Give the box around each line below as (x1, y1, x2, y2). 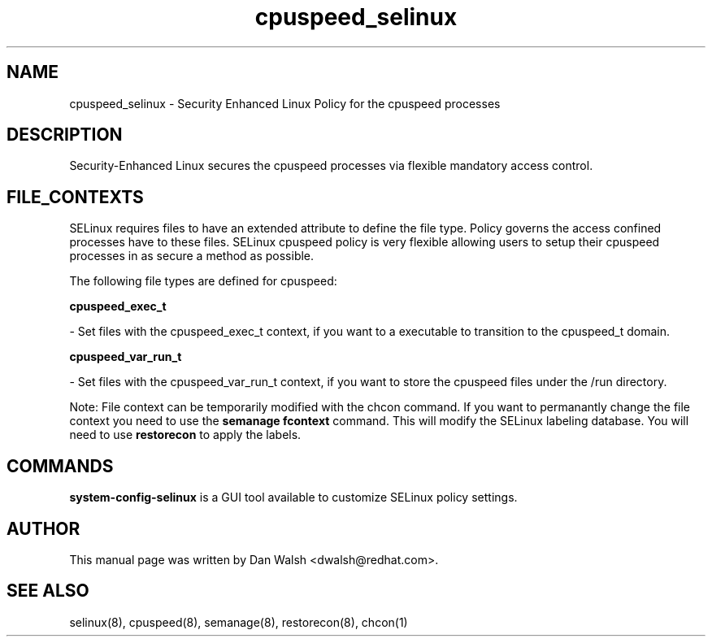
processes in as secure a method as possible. (69, 249, 315, 263)
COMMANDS (7, 455, 114, 476)
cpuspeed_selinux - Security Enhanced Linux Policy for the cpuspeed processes (69, 96, 501, 111)
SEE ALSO (7, 580, 89, 602)
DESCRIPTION (7, 124, 123, 146)
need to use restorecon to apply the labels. (69, 428, 302, 442)
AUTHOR (7, 518, 80, 539)
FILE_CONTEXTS (7, 186, 144, 207)
